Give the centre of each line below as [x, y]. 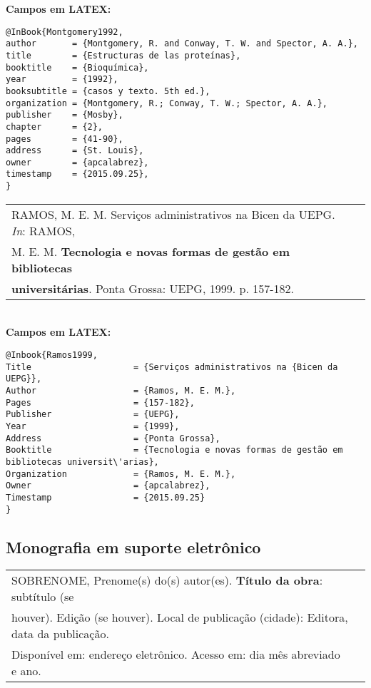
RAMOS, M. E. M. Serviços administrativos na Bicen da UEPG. [173, 214]
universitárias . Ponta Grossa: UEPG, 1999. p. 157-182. [153, 288]
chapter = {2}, [55, 127]
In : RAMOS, [44, 230]
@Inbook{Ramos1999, [52, 355]
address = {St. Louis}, [75, 151]
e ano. [26, 671]
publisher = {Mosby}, [65, 115]
